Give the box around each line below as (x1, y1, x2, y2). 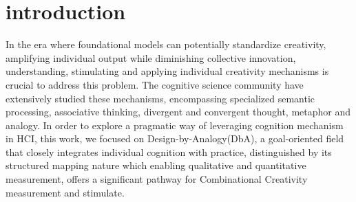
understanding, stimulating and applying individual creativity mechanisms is (6, 64, 329, 78)
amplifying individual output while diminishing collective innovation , (6, 50, 296, 65)
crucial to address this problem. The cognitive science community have (6, 77, 304, 91)
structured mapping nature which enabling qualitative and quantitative (6, 158, 306, 172)
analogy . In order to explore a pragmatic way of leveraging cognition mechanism (6, 117, 344, 132)
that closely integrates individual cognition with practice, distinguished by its (6, 144, 332, 159)
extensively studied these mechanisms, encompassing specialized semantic (6, 91, 315, 105)
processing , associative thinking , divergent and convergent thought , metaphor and (6, 104, 351, 119)
